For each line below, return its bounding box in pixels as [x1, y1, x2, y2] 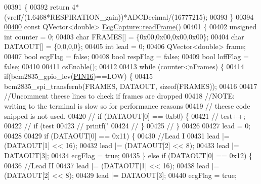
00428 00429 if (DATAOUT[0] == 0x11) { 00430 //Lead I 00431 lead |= [4, 130, 230, 141]
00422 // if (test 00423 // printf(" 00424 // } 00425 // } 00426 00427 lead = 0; [4, 120, 251, 131]
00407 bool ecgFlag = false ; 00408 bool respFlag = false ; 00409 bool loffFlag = [4, 51, 249, 61]
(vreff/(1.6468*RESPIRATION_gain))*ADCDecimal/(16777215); [4, 11, 208, 22]
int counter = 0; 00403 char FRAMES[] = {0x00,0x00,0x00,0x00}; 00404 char [4, 31, 244, 41]
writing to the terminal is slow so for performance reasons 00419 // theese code [4, 100, 250, 111]
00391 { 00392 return [4, 2, 70, 12]
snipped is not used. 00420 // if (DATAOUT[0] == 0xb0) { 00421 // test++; [4, 110, 245, 121]
